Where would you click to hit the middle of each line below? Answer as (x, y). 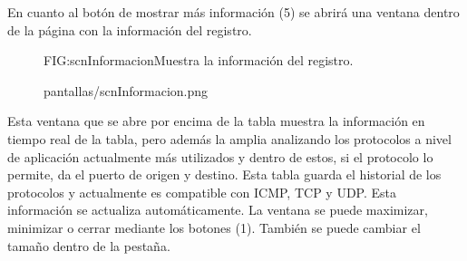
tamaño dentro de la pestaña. (89, 245)
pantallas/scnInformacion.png (126, 90)
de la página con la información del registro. (130, 29)
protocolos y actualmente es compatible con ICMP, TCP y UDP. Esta (202, 192)
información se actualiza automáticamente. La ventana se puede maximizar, (218, 210)
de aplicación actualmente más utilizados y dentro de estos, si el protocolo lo (220, 156)
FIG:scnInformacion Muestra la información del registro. (199, 60)
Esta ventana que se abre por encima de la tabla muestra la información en (216, 121)
